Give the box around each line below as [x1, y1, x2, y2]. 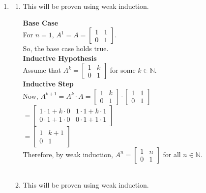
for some [110, 65, 136, 75]
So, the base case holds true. [23, 43, 109, 54]
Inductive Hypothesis [23, 53, 97, 63]
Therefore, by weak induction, [23, 149, 113, 159]
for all [163, 149, 181, 159]
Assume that [23, 65, 61, 75]
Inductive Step [23, 79, 74, 89]
